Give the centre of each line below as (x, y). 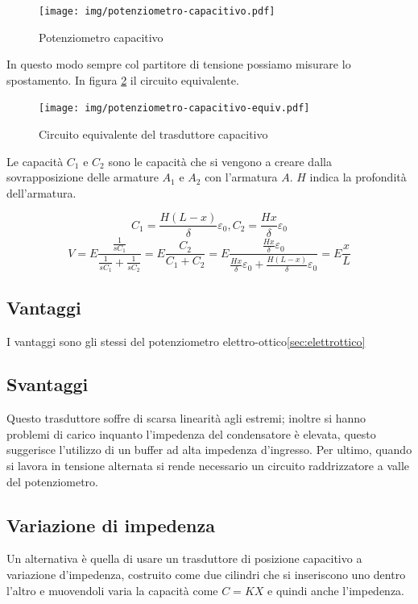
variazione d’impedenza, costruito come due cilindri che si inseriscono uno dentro (206, 575)
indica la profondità (358, 177)
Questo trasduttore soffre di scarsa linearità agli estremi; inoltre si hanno (186, 418)
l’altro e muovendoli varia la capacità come (112, 590)
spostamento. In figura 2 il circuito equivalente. (123, 79)
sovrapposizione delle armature (83, 177)
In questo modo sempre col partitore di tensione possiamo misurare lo (179, 64)
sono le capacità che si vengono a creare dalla (220, 161)
